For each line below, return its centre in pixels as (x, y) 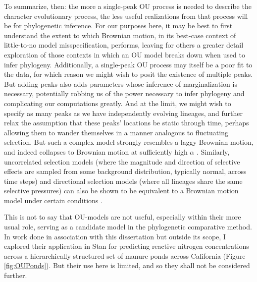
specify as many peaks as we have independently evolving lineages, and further (123, 113)
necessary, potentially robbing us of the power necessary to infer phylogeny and (124, 93)
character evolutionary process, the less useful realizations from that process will (126, 16)
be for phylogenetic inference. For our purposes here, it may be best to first (118, 26)
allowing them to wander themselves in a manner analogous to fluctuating (116, 132)
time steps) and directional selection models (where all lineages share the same (123, 181)
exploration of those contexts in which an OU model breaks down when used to (125, 54)
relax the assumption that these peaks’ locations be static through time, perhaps (127, 123)
